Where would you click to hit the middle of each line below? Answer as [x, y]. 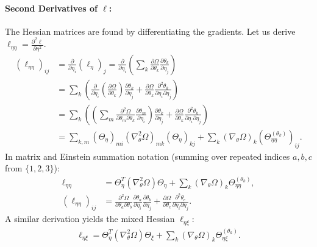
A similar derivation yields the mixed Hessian [90, 219]
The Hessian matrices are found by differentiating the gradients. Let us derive [150, 31]
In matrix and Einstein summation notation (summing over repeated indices [148, 156]
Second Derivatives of [51, 8]
